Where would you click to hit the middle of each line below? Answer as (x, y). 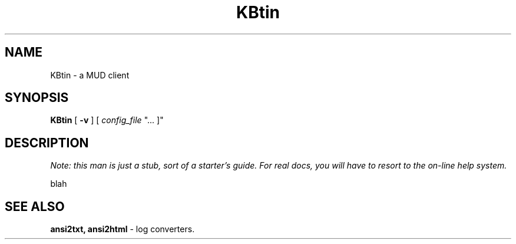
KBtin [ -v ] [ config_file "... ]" (107, 120)
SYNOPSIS (37, 98)
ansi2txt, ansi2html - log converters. (123, 229)
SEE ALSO (35, 206)
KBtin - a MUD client (90, 75)
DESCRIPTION (47, 143)
